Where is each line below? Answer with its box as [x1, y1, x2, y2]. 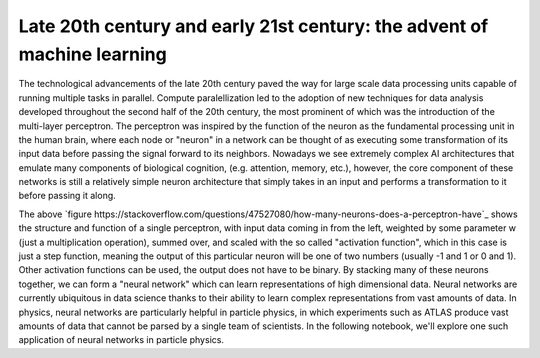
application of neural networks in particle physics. [18, 334, 225, 346]
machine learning [18, 43, 167, 65]
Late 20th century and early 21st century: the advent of [18, 15, 489, 37]
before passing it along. [18, 190, 117, 202]
